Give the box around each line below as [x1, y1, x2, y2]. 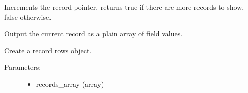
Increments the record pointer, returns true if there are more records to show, [4, 2, 244, 12]
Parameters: [4, 62, 41, 72]
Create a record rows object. [4, 45, 92, 55]
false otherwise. [4, 11, 52, 22]
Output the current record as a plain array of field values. [4, 28, 183, 39]
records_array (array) [36, 78, 104, 89]
